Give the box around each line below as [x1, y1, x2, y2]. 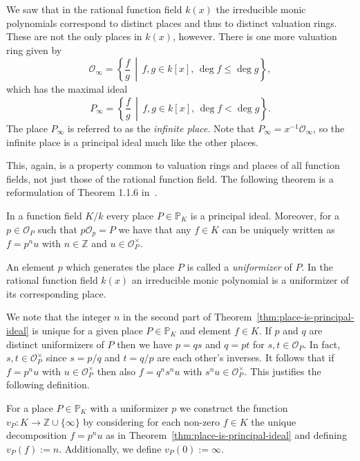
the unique [251, 414, 296, 428]
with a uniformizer [90, 400, 169, 415]
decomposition [6, 428, 67, 442]
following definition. [6, 377, 90, 392]
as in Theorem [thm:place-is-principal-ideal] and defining [106, 428, 347, 442]
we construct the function [180, 400, 288, 415]
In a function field [6, 208, 82, 222]
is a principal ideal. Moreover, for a [190, 208, 340, 222]
